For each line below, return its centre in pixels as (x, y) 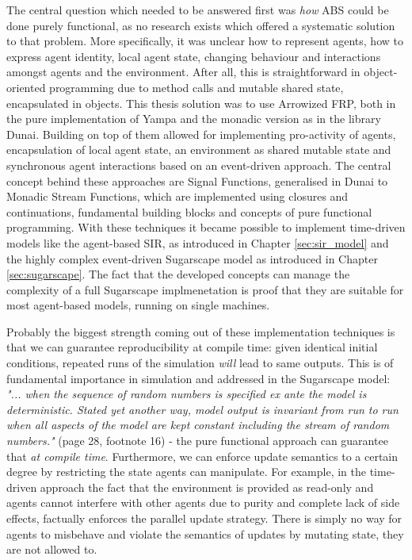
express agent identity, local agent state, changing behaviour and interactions (194, 56)
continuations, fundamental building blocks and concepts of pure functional (189, 211)
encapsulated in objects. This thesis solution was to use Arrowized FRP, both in (201, 103)
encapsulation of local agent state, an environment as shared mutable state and (199, 150)
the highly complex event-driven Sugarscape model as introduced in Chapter (192, 258)
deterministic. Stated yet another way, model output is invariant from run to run (202, 409)
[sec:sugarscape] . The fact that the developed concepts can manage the (178, 274)
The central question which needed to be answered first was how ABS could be (198, 10)
